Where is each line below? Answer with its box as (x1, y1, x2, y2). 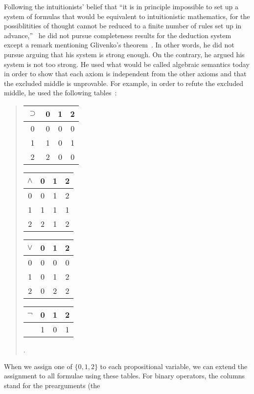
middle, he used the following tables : (4, 88, 117, 98)
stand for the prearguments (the (4, 380, 100, 390)
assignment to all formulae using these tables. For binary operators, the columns (4, 371, 245, 381)
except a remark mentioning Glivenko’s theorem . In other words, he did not (4, 40, 234, 50)
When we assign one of (4, 361, 72, 371)
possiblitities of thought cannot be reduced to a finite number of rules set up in (4, 21, 242, 31)
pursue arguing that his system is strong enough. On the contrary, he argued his (4, 49, 245, 59)
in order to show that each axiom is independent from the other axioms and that (4, 68, 247, 79)
